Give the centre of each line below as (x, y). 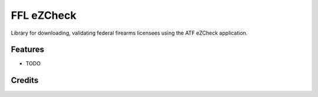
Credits (25, 80)
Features (27, 50)
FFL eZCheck (44, 15)
